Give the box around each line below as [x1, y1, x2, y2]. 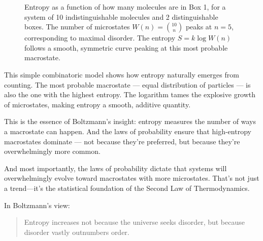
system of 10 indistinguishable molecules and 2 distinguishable [24, 11, 218, 22]
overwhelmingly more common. [4, 146, 101, 156]
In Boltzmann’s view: [4, 199, 70, 210]
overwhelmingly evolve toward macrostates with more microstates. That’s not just [4, 173, 259, 183]
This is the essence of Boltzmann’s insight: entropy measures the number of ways [4, 116, 256, 127]
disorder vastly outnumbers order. [24, 226, 129, 237]
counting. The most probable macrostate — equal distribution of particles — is [4, 79, 251, 90]
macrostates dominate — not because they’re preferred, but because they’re [4, 136, 240, 146]
